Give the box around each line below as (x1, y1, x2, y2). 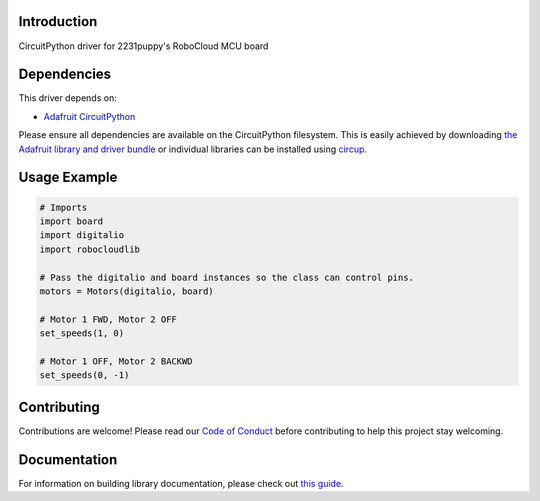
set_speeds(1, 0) (39, 328, 125, 339)
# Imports (39, 201, 88, 213)
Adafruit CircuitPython (43, 110, 136, 122)
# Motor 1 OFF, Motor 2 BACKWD (39, 355, 194, 367)
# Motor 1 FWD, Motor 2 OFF (39, 313, 177, 325)
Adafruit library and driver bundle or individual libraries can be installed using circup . (18, 143, 368, 155)
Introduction (18, 13, 98, 30)
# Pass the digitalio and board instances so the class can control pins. (39, 271, 415, 283)
